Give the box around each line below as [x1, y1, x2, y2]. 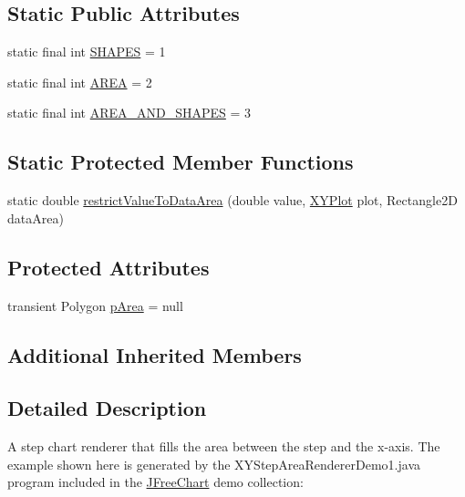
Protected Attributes [7, 253, 210, 281]
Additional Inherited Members [7, 340, 302, 368]
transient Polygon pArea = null [7, 295, 183, 315]
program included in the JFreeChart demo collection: [7, 472, 304, 492]
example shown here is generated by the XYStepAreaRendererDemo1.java [7, 454, 420, 473]
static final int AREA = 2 [7, 72, 152, 91]
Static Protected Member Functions [7, 148, 354, 176]
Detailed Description [7, 394, 207, 422]
